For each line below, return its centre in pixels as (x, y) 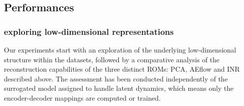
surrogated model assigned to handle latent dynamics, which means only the (119, 88)
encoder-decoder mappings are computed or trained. (82, 97)
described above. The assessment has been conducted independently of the (116, 78)
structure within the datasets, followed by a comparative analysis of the (112, 59)
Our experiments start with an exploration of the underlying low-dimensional (120, 50)
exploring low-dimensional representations (89, 31)
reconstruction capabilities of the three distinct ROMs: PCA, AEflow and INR (122, 69)
